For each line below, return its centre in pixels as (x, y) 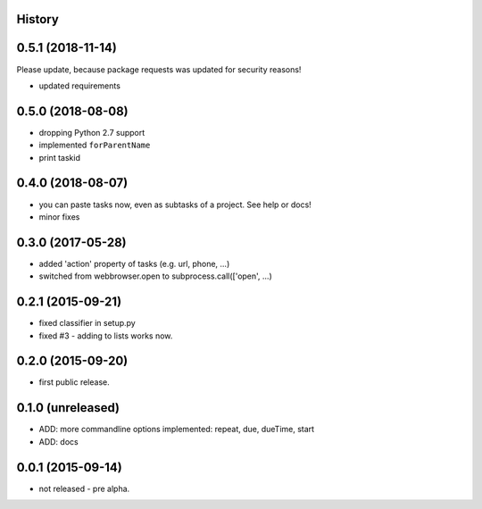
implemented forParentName (95, 145)
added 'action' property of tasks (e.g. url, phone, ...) (134, 263)
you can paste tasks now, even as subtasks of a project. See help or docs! (175, 204)
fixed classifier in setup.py (87, 323)
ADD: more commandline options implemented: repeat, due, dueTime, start (177, 430)
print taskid (59, 157)
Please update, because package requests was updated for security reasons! (159, 69)
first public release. (75, 382)
